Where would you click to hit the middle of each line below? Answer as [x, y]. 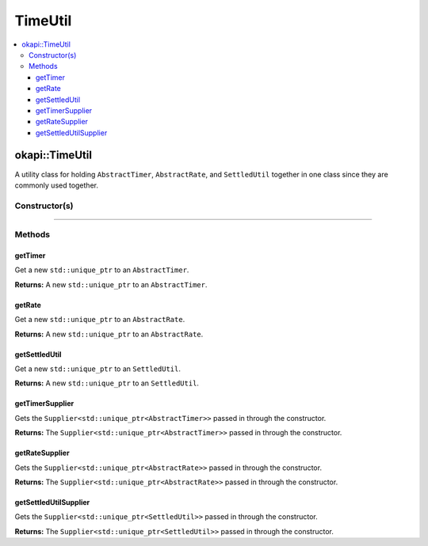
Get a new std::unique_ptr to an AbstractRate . [100, 320]
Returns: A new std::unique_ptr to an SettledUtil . [107, 383]
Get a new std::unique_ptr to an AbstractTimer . [102, 270]
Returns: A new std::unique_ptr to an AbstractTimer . [111, 284]
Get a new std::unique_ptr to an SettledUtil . [98, 369]
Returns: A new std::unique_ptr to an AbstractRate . [109, 334]
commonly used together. [57, 185]
